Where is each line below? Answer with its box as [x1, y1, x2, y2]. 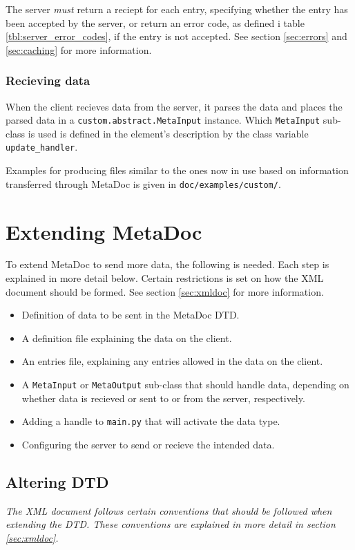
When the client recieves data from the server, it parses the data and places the [6, 99, 343, 113]
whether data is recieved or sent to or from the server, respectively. [21, 390, 305, 405]
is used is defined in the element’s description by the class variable [28, 126, 309, 140]
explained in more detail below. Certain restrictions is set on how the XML [6, 271, 324, 285]
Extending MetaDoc [6, 217, 202, 245]
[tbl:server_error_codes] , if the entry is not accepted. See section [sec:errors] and [6, 29, 347, 44]
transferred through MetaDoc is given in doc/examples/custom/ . [6, 176, 281, 191]
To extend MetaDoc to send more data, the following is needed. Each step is [6, 257, 329, 272]
